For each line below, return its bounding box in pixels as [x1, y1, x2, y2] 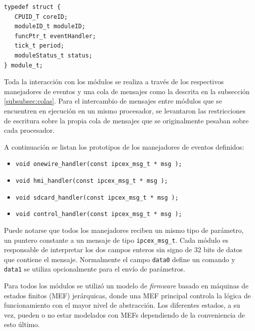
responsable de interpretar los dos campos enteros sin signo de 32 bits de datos [4, 244, 243, 255]
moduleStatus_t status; [14, 52, 92, 59]
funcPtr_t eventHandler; [14, 32, 96, 40]
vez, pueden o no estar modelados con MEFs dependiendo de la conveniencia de [4, 309, 245, 320]
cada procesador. [4, 125, 55, 135]
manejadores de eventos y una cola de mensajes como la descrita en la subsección [4, 86, 250, 96]
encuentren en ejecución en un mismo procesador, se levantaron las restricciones [4, 105, 246, 115]
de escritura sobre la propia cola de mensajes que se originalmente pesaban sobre [4, 115, 249, 125]
